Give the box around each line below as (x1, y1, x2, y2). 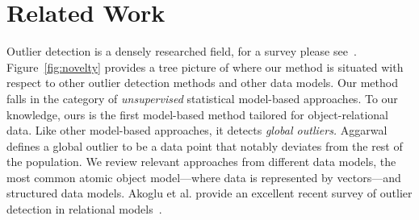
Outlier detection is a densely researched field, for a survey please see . (6, 43, 357, 60)
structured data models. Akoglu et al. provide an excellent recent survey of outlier (6, 185, 413, 201)
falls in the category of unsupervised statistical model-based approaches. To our (6, 89, 398, 106)
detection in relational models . (6, 201, 162, 218)
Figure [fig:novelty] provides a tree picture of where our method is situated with (6, 58, 404, 75)
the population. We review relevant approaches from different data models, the (6, 153, 396, 170)
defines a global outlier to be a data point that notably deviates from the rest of (6, 137, 403, 154)
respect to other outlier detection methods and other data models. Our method (6, 74, 398, 91)
